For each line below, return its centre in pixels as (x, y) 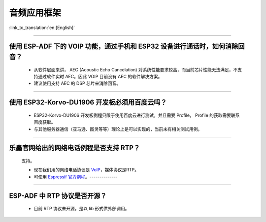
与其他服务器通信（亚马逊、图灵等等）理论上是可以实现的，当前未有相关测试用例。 (118, 129)
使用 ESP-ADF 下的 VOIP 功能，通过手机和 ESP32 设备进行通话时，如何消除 (124, 47)
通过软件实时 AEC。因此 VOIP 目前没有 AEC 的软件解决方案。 (100, 76)
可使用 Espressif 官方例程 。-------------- (76, 177)
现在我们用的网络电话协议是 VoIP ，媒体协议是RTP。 (86, 170)
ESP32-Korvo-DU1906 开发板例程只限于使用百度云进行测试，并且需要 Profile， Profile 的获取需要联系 (137, 115)
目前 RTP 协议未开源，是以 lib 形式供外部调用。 (82, 209)
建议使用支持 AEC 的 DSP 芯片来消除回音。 (77, 83)
